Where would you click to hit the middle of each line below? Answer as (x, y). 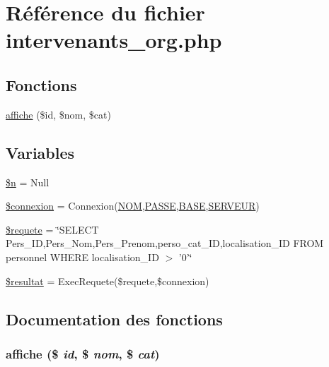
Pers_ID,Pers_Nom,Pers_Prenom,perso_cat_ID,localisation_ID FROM (165, 243)
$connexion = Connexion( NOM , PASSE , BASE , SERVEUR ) (133, 206)
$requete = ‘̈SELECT (52, 229)
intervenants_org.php (114, 40)
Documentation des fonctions (114, 319)
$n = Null (28, 182)
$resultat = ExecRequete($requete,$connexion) (108, 281)
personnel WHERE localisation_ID (82, 257)
